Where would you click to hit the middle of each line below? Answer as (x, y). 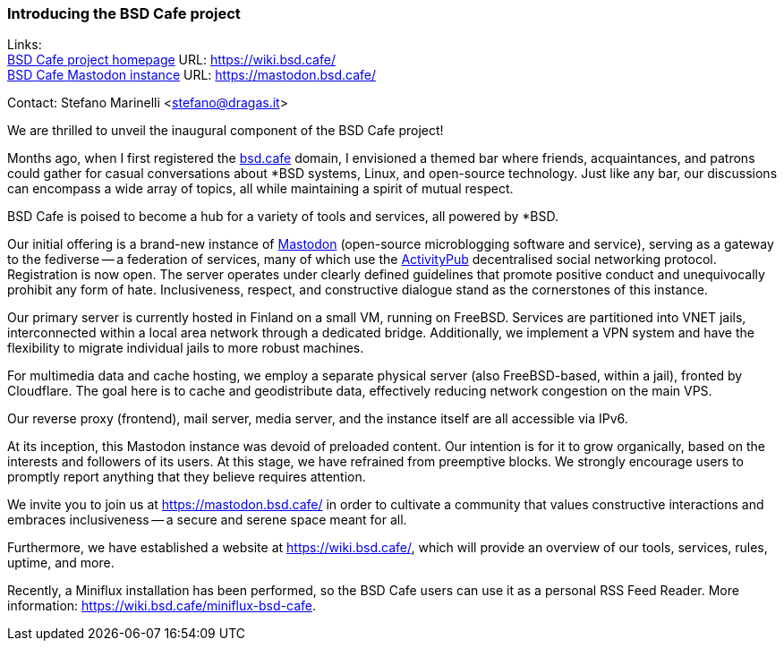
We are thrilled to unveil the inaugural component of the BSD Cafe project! (226, 131)
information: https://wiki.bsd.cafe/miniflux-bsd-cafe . (162, 606)
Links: (25, 45)
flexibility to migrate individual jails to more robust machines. (186, 348)
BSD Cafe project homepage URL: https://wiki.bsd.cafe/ (171, 60)
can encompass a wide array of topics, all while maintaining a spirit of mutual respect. (260, 189)
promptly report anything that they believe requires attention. (187, 477)
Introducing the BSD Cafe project (124, 13)
